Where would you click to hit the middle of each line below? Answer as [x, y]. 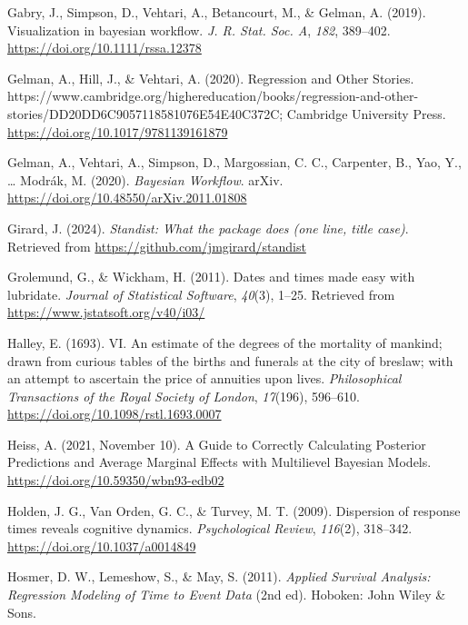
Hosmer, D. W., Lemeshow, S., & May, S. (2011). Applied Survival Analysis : [219, 576]
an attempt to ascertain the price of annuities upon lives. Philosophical [204, 378]
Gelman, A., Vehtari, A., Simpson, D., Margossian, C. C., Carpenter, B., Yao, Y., [234, 162]
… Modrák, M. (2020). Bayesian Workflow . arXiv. [145, 179]
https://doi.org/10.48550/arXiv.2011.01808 [127, 198]
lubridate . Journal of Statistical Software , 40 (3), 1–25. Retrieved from [201, 294]
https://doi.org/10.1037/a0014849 [102, 546]
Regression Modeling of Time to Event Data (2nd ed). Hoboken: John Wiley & [227, 595]
